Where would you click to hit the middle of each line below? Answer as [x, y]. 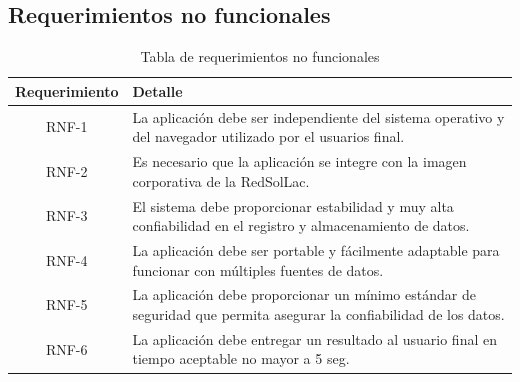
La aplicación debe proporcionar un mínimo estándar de [304, 294]
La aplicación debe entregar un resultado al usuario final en [314, 338]
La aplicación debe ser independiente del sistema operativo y [318, 116]
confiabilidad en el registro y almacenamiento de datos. [301, 225]
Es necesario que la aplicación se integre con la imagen [299, 161]
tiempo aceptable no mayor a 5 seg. [241, 358]
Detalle [157, 90]
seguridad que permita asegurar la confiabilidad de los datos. [318, 313]
